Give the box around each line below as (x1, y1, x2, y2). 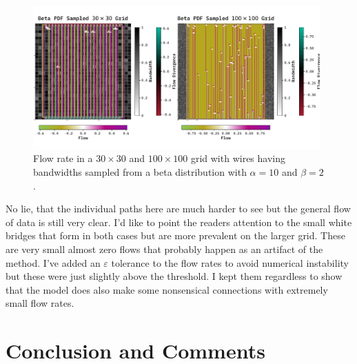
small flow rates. (6, 296, 74, 310)
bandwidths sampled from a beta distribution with (33, 164, 247, 179)
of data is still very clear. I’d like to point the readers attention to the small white (6, 214, 352, 229)
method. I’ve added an (6, 255, 101, 270)
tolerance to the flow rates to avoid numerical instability (111, 255, 349, 270)
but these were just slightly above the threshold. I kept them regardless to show (6, 269, 343, 283)
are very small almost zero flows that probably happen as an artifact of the (6, 241, 323, 256)
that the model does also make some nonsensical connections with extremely (6, 282, 328, 296)
